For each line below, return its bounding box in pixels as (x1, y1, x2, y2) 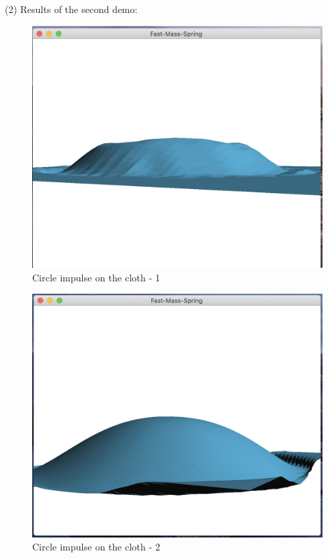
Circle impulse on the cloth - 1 (32, 270, 160, 284)
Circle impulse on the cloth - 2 (32, 540, 160, 554)
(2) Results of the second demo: (5, 2, 138, 16)
